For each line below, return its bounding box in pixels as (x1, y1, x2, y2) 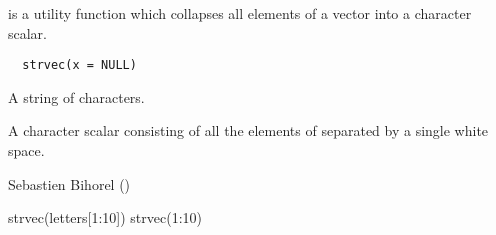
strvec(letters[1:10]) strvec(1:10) (8, 207, 202, 228)
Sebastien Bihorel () (8, 173, 131, 194)
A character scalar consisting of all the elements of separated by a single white (8, 120, 489, 141)
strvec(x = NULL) (22, 58, 137, 73)
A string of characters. (8, 86, 145, 107)
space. (8, 140, 45, 161)
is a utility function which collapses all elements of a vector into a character (8, 3, 472, 23)
